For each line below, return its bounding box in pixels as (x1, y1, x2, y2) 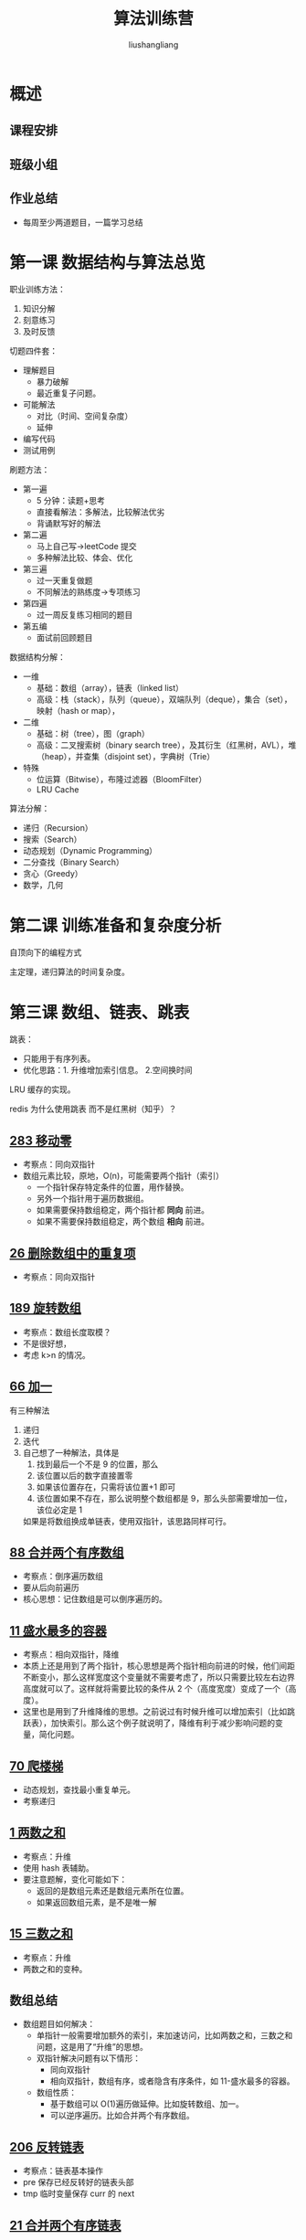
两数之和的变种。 (22, 1963, 88, 1974)
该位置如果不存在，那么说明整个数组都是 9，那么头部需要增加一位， (36, 1492, 292, 1503)
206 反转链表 (9, 2139, 84, 2155)
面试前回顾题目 (36, 632, 93, 643)
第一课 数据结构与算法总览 (9, 252, 206, 272)
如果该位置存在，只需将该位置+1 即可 (36, 1481, 176, 1492)
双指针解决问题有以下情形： (36, 2053, 142, 2064)
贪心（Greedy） (22, 868, 84, 879)
